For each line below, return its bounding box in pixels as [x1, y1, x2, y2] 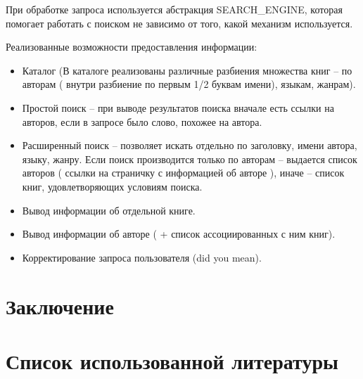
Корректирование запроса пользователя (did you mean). [22, 250, 262, 264]
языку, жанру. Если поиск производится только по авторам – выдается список [22, 151, 357, 166]
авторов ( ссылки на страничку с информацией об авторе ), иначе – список [22, 165, 345, 180]
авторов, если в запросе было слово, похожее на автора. [22, 114, 262, 129]
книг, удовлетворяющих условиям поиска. [22, 179, 203, 193]
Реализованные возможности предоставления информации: [6, 39, 257, 54]
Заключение [6, 291, 114, 320]
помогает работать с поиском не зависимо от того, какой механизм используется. [6, 15, 353, 30]
